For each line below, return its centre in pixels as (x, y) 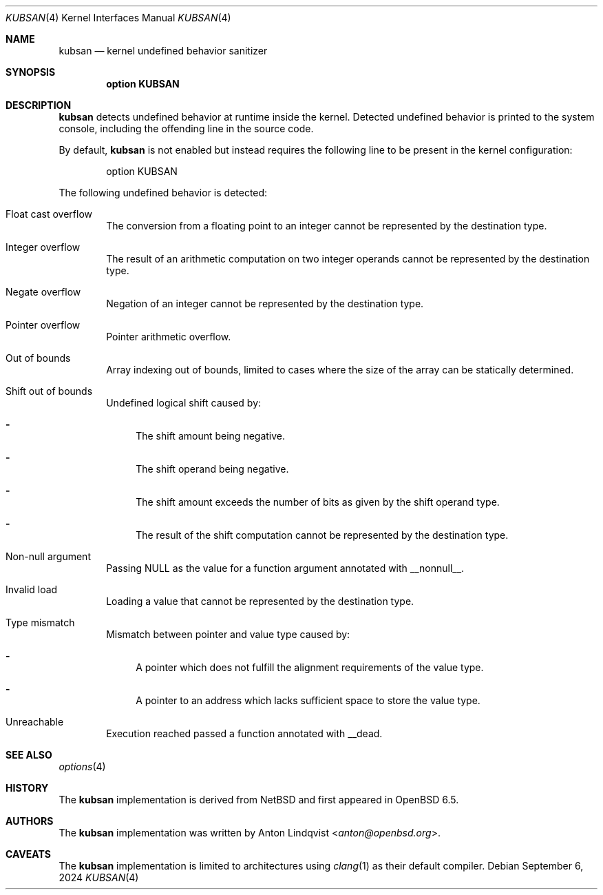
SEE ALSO (29, 755)
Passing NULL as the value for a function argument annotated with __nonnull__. (285, 568)
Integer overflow (43, 247)
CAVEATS (28, 854)
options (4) (82, 767)
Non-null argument (48, 556)
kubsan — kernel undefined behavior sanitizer (163, 51)
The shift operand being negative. (212, 469)
